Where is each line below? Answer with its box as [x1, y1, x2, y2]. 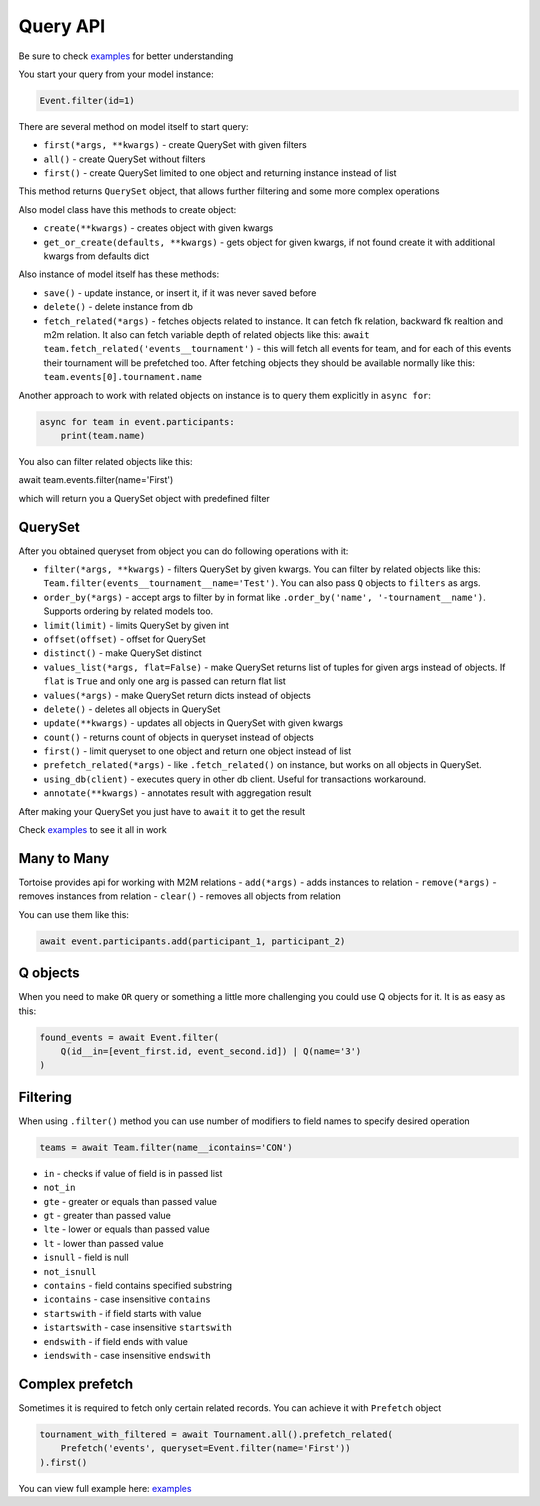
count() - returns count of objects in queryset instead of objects [43, 731, 314, 743]
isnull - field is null [43, 1251, 129, 1264]
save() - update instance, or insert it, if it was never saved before [43, 286, 317, 299]
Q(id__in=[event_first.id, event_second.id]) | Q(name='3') [60, 1045, 362, 1057]
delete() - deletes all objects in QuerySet [43, 703, 221, 715]
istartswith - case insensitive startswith [43, 1321, 232, 1334]
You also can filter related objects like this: [18, 455, 193, 467]
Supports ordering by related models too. [43, 605, 214, 617]
